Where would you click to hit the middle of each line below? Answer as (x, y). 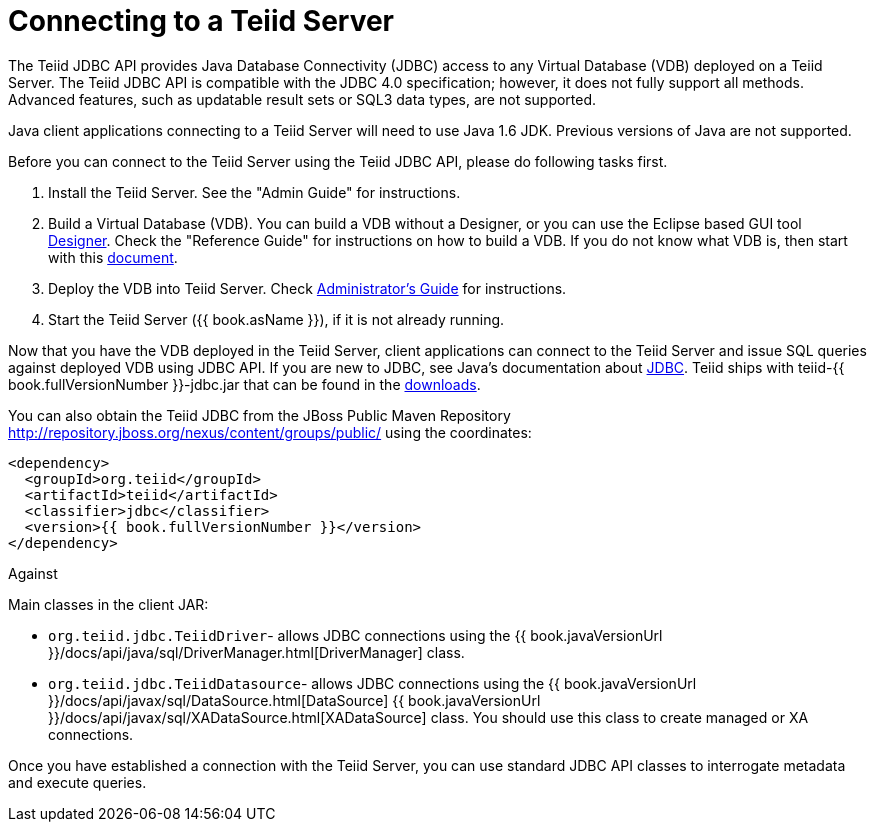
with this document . (113, 257)
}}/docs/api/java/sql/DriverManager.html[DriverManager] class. (256, 652)
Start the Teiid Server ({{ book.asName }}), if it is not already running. (276, 319)
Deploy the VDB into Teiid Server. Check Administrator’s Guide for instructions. (307, 288)
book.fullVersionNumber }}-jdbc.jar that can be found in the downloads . (244, 384)
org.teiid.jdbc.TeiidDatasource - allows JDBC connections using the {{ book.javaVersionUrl (372, 683)
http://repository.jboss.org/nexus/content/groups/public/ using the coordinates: (270, 432)
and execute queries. (77, 782)
